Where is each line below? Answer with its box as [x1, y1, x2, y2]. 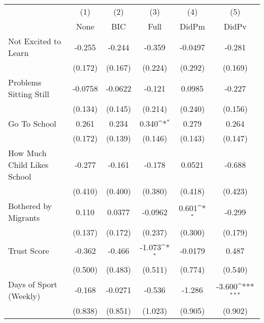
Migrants [8, 212, 40, 223]
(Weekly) [8, 289, 41, 302]
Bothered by [8, 200, 52, 212]
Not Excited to [8, 35, 61, 47]
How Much [8, 147, 47, 159]
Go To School [8, 118, 56, 129]
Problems [8, 76, 42, 88]
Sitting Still [8, 88, 49, 100]
